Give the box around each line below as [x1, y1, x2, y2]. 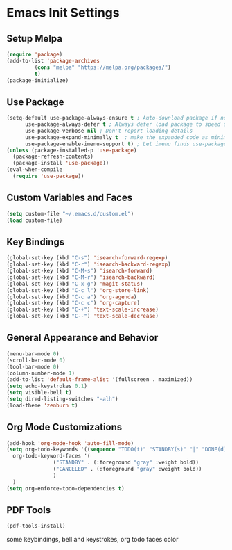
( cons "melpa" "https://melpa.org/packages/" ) [34, 64, 171, 71]
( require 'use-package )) [12, 172, 84, 180]
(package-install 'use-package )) [12, 160, 109, 167]
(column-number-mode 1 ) [6, 370, 75, 377]
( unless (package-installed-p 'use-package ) [6, 147, 137, 154]
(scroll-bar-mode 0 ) [6, 357, 66, 364]
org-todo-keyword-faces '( [12, 453, 91, 460]
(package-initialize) [6, 76, 69, 84]
